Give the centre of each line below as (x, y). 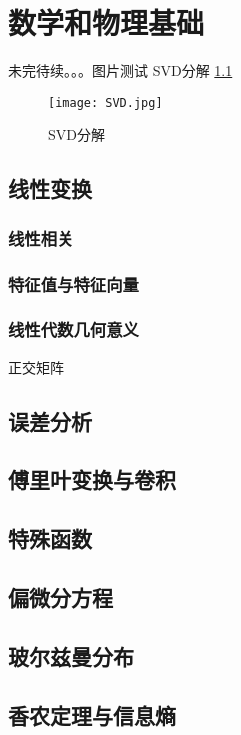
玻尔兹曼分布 (71, 655)
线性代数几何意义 (73, 329)
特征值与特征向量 (73, 283)
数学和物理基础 (106, 22)
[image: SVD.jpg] (105, 102)
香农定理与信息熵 (92, 714)
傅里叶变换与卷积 (92, 479)
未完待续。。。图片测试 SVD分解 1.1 (120, 70)
